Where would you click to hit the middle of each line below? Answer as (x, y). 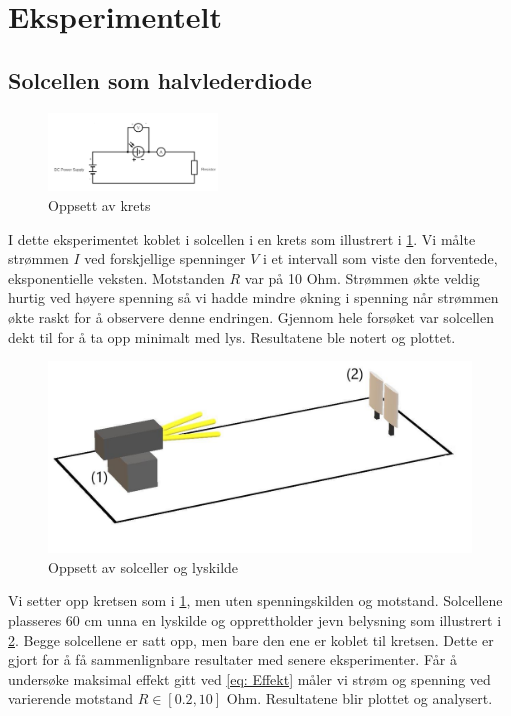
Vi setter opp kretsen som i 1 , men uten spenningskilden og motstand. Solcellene (255, 600)
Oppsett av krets (99, 205)
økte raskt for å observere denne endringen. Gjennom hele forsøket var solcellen (251, 316)
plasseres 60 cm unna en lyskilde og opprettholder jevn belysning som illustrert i (255, 620)
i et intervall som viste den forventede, (380, 258)
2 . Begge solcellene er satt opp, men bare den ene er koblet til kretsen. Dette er (251, 639)
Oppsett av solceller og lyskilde (143, 566)
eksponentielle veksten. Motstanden (116, 277)
